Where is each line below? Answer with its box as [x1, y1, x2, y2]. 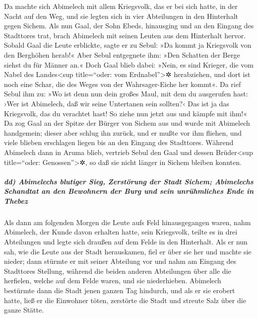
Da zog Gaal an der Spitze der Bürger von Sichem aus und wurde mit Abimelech [4, 118, 250, 128]
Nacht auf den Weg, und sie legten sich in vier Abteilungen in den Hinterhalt [4, 10, 238, 21]
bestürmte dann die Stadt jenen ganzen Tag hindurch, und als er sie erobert [4, 285, 235, 295]
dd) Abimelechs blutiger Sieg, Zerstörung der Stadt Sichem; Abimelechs [4, 176, 254, 186]
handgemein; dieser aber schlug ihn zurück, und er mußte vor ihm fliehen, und [4, 127, 242, 138]
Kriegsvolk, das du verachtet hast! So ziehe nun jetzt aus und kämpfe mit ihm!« [4, 108, 247, 118]
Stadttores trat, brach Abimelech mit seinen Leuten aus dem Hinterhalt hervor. [4, 30, 246, 40]
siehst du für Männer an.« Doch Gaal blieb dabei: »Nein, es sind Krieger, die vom [4, 59, 254, 70]
